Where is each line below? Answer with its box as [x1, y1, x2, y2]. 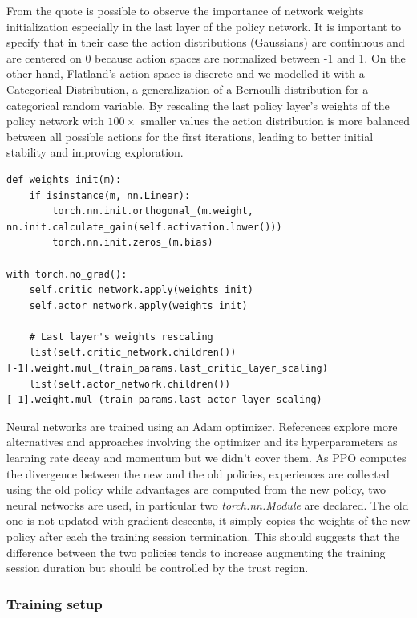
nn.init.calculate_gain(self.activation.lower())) [6, 221, 282, 233]
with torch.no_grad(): [6, 268, 128, 280]
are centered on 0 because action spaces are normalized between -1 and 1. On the [6, 49, 406, 66]
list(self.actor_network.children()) [29, 378, 231, 390]
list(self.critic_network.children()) [29, 347, 237, 359]
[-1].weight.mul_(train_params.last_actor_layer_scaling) [6, 394, 322, 406]
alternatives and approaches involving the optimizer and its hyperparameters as [6, 433, 398, 450]
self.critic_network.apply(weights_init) [29, 284, 253, 296]
